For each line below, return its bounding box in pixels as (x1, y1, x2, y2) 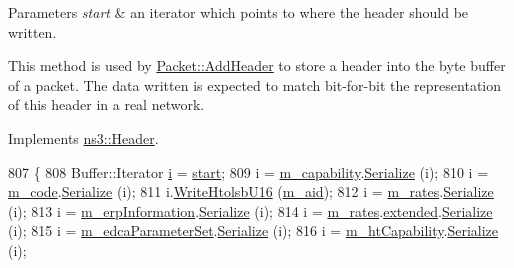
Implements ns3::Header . (8, 127, 159, 148)
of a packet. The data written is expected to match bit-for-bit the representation (8, 74, 502, 95)
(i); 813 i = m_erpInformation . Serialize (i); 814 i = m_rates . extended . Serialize (8, 200, 493, 221)
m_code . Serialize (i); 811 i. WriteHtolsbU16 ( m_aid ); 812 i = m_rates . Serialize (8, 181, 494, 202)
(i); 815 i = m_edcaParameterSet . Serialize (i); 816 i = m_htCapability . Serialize (8, 220, 499, 241)
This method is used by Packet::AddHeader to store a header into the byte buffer (8, 55, 506, 76)
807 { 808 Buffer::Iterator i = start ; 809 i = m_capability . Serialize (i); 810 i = (8, 161, 489, 182)
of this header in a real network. (8, 94, 205, 115)
